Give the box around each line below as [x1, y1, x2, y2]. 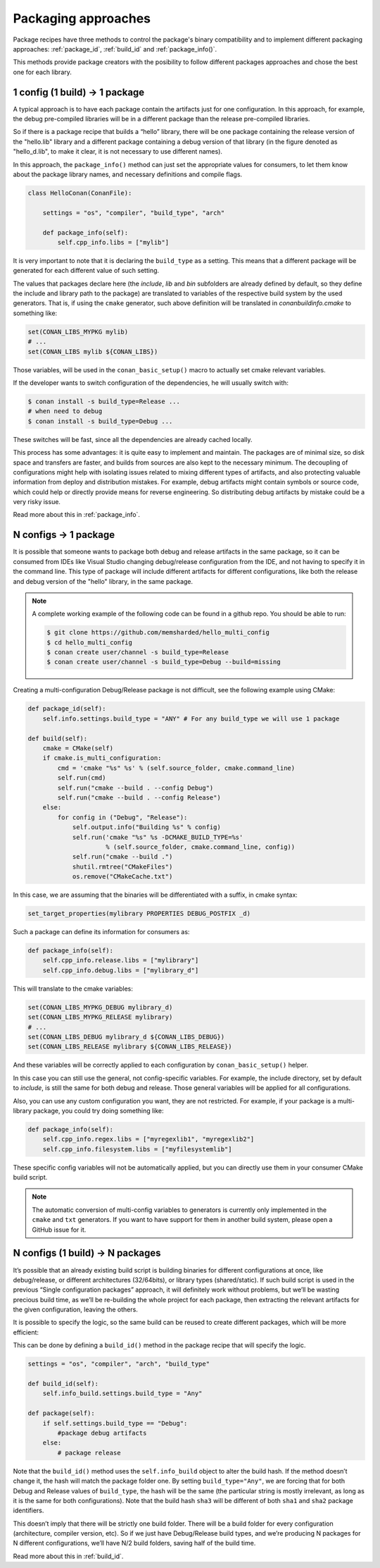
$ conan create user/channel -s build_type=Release [46, 649, 229, 656]
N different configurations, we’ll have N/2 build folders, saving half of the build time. [13, 1539, 256, 1548]
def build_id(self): [27, 1380, 99, 1388]
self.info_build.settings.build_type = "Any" [42, 1390, 203, 1397]
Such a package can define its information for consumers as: [13, 928, 190, 936]
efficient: [13, 1328, 39, 1336]
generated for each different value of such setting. [13, 267, 160, 275]
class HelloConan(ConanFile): [27, 189, 132, 197]
